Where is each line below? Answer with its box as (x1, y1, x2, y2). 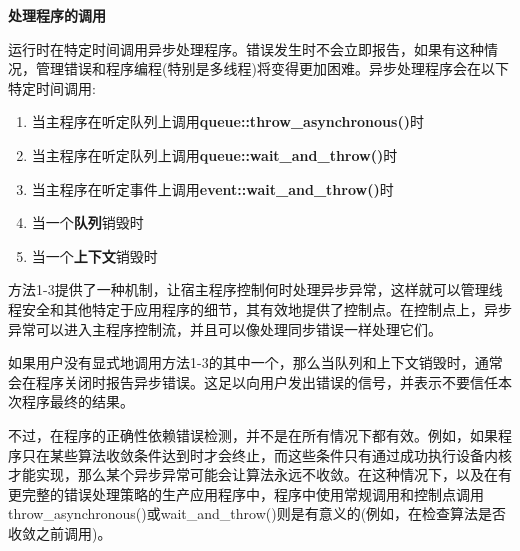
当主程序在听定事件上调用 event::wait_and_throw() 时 (31, 178, 394, 199)
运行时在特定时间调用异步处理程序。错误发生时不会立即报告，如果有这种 (8, 38, 484, 59)
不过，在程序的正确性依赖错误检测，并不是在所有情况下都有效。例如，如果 (8, 424, 498, 445)
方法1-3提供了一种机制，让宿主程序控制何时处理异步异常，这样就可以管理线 (8, 279, 503, 300)
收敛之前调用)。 (8, 522, 112, 543)
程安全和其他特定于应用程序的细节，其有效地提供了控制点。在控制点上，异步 (8, 298, 512, 319)
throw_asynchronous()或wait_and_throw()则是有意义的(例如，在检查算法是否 (8, 503, 507, 524)
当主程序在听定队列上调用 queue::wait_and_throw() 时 (31, 144, 398, 165)
